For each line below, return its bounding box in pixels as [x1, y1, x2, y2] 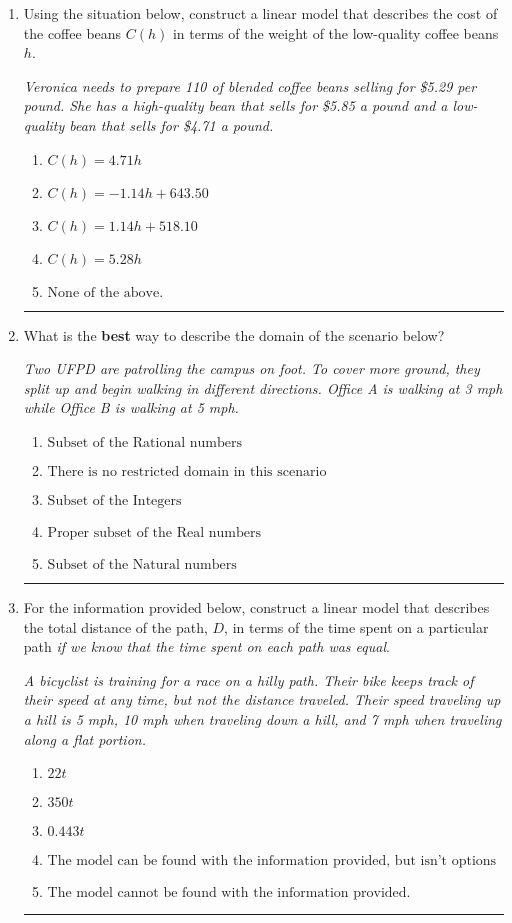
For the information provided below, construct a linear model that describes [23, 596, 490, 617]
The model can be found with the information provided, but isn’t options [47, 854, 497, 869]
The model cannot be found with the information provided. [47, 886, 411, 901]
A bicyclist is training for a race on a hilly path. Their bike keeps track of [23, 669, 474, 690]
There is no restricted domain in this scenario [47, 464, 327, 479]
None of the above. [47, 285, 164, 300]
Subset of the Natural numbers [47, 557, 237, 572]
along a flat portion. [23, 728, 146, 749]
